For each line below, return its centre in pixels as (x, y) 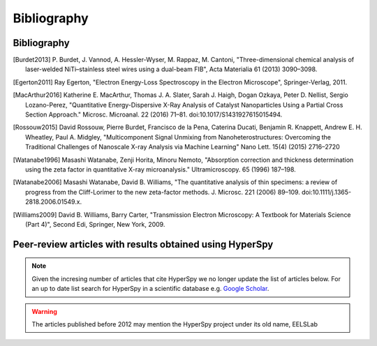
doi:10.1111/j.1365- (326, 192)
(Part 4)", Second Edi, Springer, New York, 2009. (95, 224)
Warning (44, 311)
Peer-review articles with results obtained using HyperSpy (143, 244)
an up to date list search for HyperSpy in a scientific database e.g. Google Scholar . (150, 289)
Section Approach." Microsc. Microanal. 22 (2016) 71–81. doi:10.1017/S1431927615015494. (154, 114)
